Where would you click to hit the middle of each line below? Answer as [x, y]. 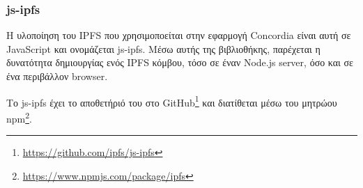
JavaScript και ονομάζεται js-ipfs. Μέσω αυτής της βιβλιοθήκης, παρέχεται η [163, 48]
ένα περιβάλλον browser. [57, 76]
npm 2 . [19, 117]
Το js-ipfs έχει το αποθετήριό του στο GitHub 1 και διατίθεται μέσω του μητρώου [172, 101]
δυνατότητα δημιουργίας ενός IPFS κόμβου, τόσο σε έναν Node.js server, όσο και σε [180, 62]
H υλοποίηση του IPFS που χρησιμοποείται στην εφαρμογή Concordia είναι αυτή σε [179, 35]
